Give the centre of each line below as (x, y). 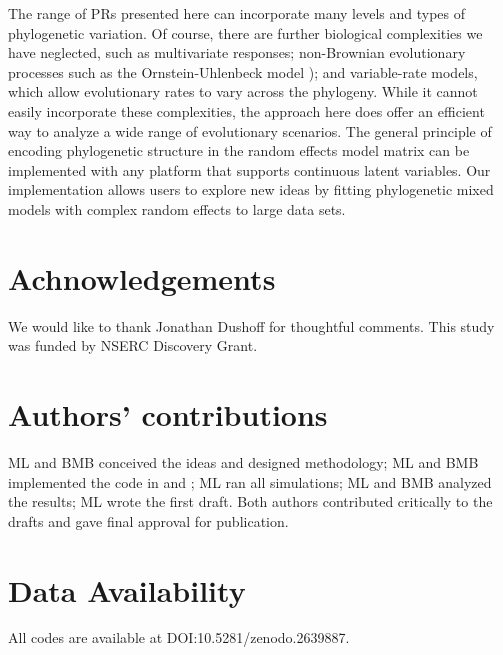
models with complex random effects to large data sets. (177, 208)
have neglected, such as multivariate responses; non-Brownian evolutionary (237, 52)
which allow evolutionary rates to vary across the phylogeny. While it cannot (243, 91)
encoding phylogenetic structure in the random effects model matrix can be (239, 150)
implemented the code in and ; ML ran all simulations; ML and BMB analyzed (250, 481)
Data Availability (127, 589)
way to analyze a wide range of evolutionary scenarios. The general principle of (250, 130)
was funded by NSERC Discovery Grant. (133, 345)
